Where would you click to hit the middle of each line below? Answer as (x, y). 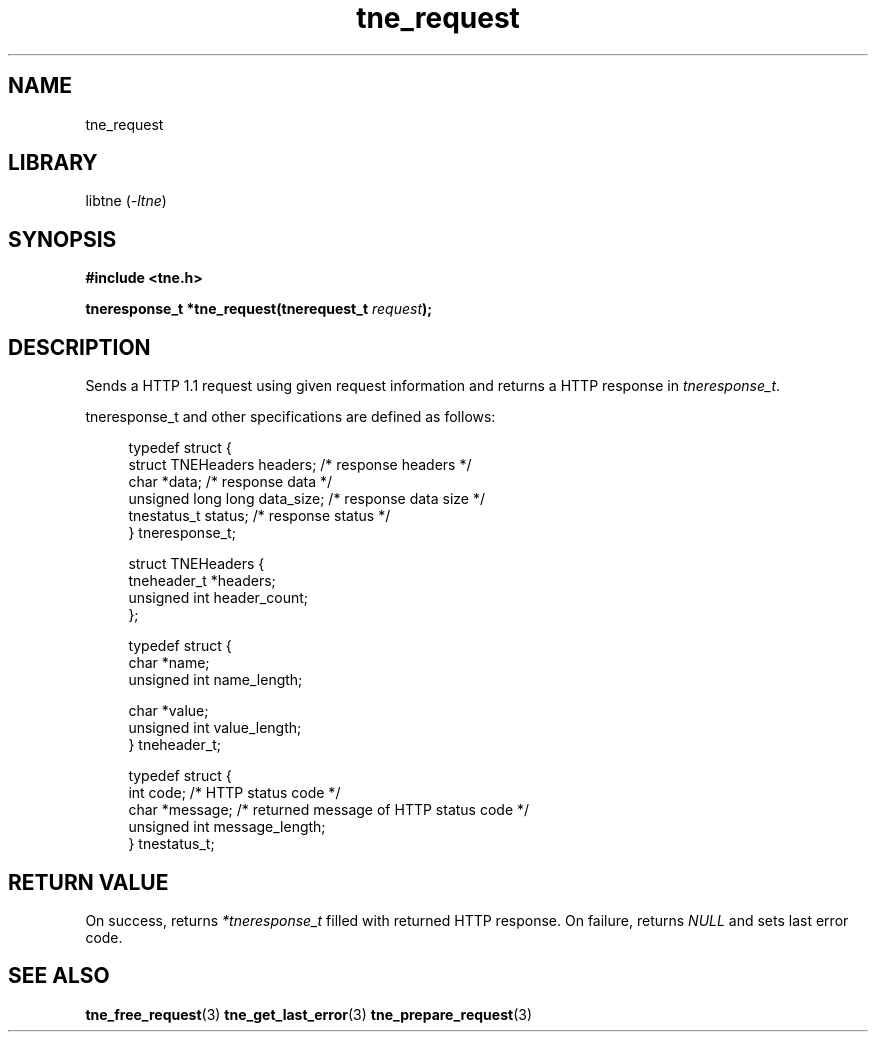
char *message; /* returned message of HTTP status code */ (329, 810)
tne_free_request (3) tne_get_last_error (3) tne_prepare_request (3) (309, 1014)
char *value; (168, 711)
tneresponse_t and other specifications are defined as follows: (290, 417)
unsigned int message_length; (227, 827)
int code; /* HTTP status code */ (234, 793)
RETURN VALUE (88, 882)
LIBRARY (53, 163)
